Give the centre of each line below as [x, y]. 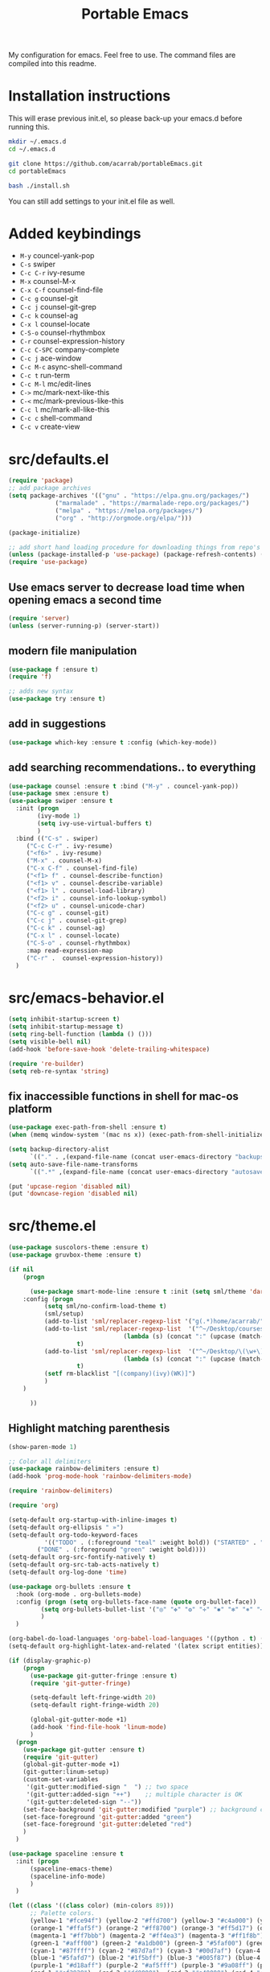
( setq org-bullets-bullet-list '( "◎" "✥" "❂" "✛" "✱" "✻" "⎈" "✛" [154, 1609]
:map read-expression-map [70, 950]
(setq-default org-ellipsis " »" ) [66, 1527]
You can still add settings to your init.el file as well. [92, 201]
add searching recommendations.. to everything [132, 768]
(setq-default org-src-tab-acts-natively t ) [84, 1565]
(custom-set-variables [61, 1780]
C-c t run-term [45, 376]
